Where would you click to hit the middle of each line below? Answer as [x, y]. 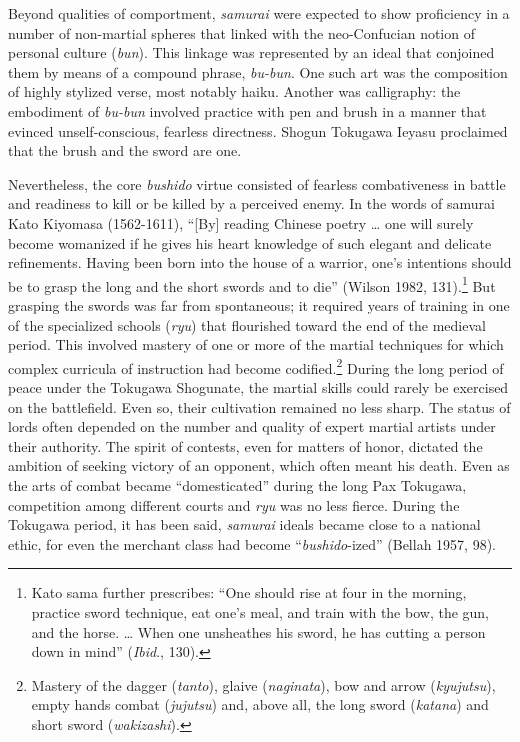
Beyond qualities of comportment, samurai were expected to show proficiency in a [259, 13]
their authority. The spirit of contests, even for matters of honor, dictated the [245, 445]
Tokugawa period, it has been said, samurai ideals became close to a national [244, 524]
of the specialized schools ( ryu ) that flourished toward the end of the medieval [247, 324]
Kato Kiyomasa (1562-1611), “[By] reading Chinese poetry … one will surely [241, 222]
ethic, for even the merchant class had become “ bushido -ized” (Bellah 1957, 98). [252, 543]
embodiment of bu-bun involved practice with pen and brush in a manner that [247, 110]
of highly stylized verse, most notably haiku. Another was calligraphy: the [234, 91]
